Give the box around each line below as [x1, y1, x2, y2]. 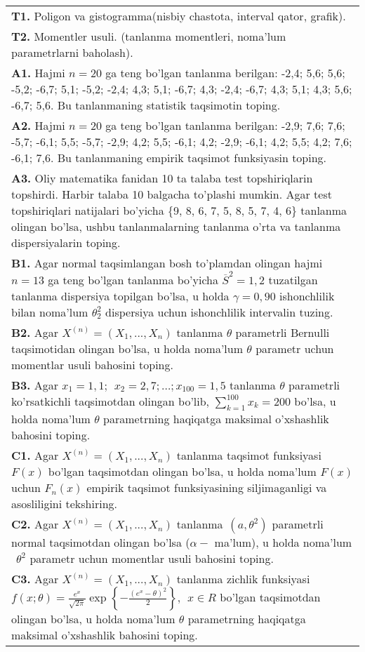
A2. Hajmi [11, 117, 65, 133]
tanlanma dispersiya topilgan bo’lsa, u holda [11, 287, 230, 304]
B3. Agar [11, 376, 59, 393]
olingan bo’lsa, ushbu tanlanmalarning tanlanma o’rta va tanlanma [11, 218, 341, 234]
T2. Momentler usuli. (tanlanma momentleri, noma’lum [11, 28, 286, 44]
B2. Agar [11, 324, 59, 340]
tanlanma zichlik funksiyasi [176, 570, 310, 587]
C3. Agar [11, 570, 59, 587]
